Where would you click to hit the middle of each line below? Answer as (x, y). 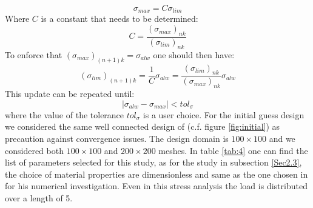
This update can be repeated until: (70, 94)
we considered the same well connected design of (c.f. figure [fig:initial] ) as (143, 126)
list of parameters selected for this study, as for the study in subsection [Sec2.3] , (153, 162)
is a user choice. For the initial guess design (224, 114)
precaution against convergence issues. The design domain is (117, 138)
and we (282, 138)
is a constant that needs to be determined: (119, 18)
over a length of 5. (39, 197)
